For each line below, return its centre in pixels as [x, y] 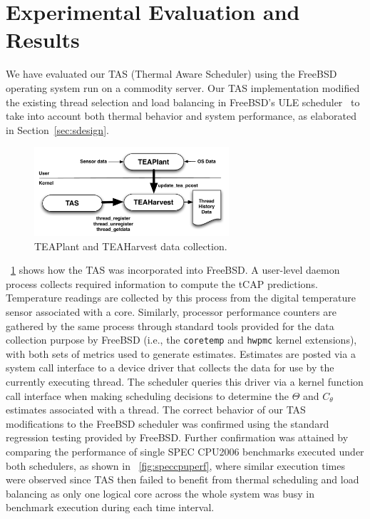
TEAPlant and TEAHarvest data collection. [131, 246]
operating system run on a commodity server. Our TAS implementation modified [183, 87]
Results [43, 40]
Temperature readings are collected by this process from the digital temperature [181, 298]
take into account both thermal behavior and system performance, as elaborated [181, 116]
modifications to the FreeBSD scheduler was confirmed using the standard [168, 423]
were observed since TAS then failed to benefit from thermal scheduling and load [183, 479]
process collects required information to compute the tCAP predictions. [162, 283]
